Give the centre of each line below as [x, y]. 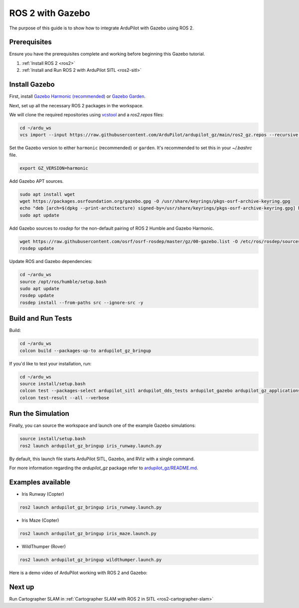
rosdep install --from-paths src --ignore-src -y [81, 303]
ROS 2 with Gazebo [50, 13]
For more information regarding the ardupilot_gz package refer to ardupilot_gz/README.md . [104, 468]
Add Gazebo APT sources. [36, 181]
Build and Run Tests [41, 319]
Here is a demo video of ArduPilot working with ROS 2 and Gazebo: [78, 573]
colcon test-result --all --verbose [65, 398]
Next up [22, 587]
